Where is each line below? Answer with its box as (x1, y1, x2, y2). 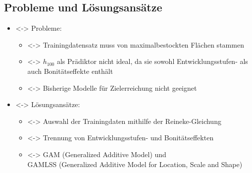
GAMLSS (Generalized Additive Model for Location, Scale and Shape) (27, 159, 243, 169)
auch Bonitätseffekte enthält (27, 65, 113, 76)
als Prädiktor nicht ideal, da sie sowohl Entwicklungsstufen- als (56, 56, 248, 66)
